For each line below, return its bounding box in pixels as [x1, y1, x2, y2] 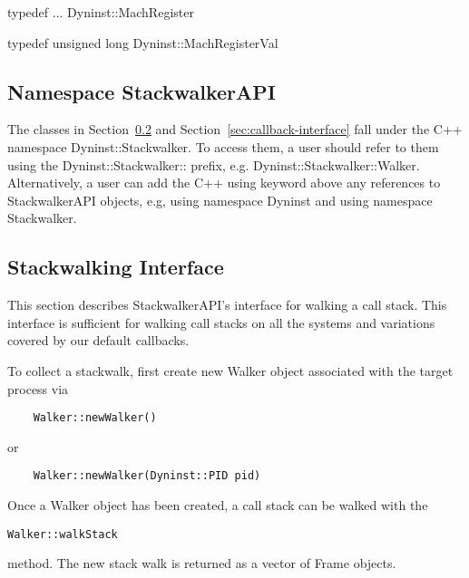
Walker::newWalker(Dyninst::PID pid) [33, 469, 261, 483]
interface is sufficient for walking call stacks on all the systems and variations [7, 313, 435, 332]
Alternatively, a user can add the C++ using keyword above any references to [7, 173, 441, 192]
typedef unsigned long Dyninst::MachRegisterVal [7, 33, 278, 52]
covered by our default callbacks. [7, 331, 190, 350]
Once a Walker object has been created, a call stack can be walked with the [7, 496, 428, 515]
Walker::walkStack [7, 527, 118, 541]
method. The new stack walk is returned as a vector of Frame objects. [7, 554, 396, 573]
